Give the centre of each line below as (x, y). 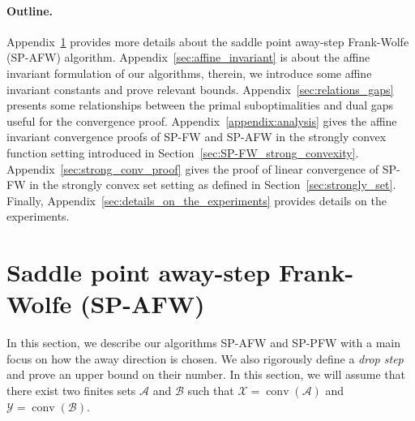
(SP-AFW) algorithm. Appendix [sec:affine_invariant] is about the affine (188, 57)
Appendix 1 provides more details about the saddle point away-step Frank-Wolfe (208, 41)
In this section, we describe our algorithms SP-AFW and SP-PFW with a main (203, 343)
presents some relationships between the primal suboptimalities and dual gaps (200, 105)
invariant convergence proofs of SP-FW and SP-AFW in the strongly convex (197, 137)
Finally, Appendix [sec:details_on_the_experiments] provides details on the (197, 200)
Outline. (30, 10)
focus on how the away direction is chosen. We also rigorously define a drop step (205, 358)
